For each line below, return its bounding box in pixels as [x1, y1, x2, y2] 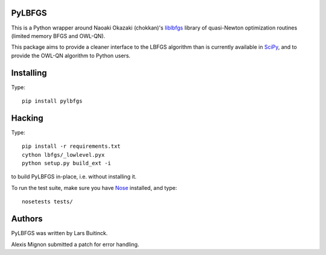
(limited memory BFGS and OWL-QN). [11, 32, 106, 39]
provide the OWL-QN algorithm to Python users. [11, 52, 131, 59]
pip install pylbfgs [22, 97, 83, 104]
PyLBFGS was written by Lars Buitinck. [11, 230, 108, 237]
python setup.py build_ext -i [22, 160, 112, 167]
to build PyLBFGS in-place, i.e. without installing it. [11, 173, 137, 180]
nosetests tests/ [22, 198, 73, 205]
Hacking [11, 113, 43, 123]
